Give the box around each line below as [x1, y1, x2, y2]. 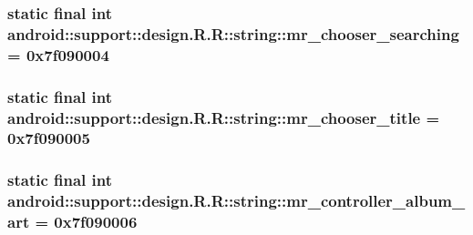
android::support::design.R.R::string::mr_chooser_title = [7, 106, 440, 128]
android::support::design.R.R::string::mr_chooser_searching [7, 22, 459, 45]
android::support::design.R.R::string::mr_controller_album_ [7, 189, 466, 212]
